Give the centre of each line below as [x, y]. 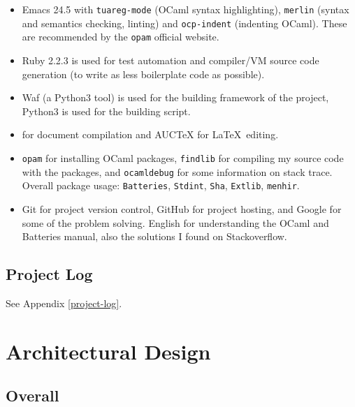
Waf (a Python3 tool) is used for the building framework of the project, [175, 97]
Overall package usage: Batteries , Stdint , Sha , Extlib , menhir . [161, 185]
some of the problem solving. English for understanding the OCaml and [175, 222]
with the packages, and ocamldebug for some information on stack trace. [177, 171]
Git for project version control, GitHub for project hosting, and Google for [182, 208]
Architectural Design [108, 351]
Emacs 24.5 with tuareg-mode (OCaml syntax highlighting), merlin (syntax [186, 9]
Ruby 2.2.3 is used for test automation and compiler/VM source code [171, 60]
